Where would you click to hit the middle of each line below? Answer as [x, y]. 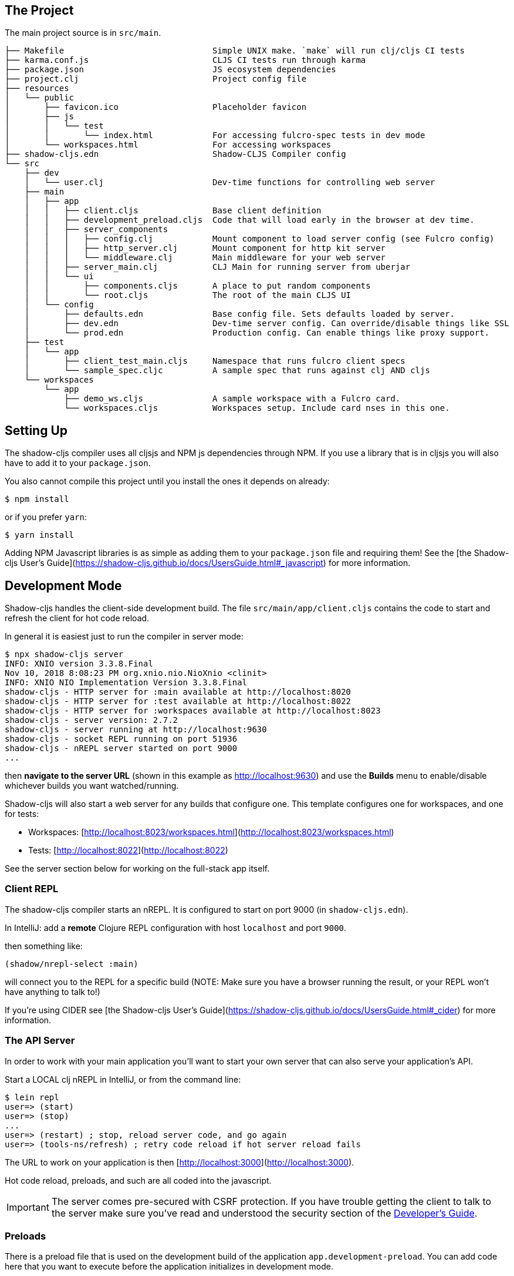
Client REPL [32, 889]
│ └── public [40, 98]
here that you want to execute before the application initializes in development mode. [169, 1267]
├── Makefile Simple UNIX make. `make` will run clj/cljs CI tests [235, 51]
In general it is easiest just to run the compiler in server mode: [124, 637]
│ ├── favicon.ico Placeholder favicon [156, 107]
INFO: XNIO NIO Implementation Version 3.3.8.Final [126, 683]
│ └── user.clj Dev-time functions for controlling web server [230, 182]
